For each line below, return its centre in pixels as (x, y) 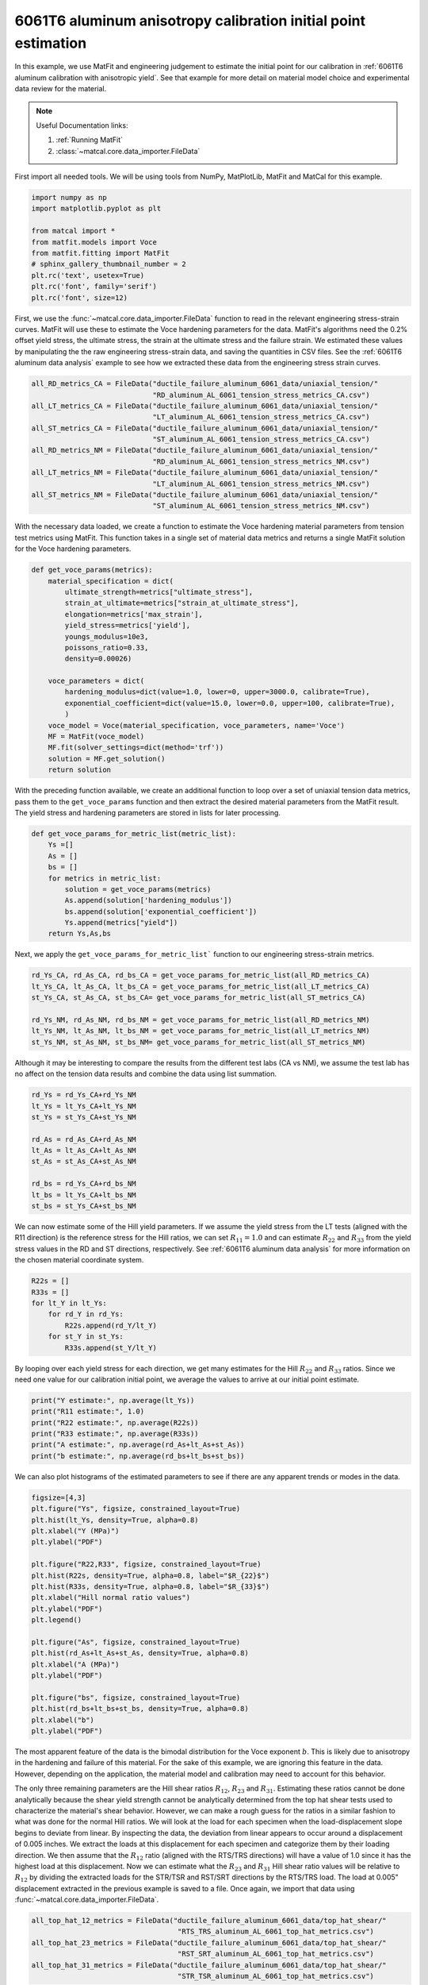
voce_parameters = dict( (96, 681)
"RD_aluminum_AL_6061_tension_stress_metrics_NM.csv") (261, 461)
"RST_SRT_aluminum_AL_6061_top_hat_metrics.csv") (275, 1954)
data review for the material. (61, 89)
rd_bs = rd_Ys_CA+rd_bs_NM (84, 1184)
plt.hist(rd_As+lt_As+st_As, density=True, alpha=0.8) (140, 1653)
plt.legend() (57, 1620)
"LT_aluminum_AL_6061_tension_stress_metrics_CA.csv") (261, 417)
